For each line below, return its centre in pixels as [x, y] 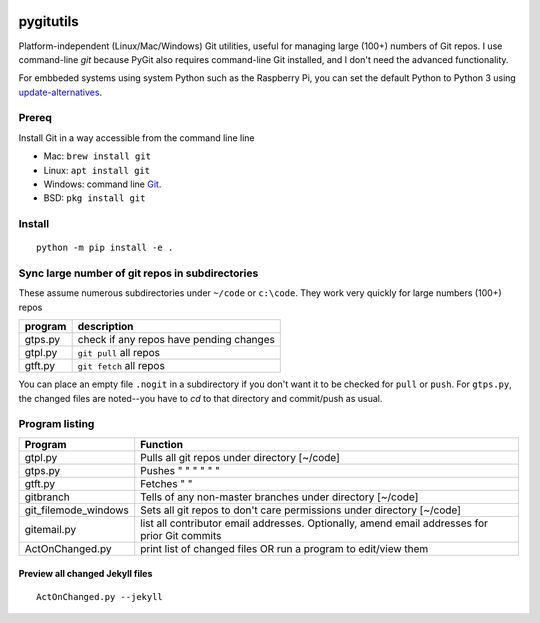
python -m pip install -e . [105, 248]
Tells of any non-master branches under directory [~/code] [279, 497]
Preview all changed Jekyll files [85, 574]
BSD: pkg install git [94, 198]
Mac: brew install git [97, 156]
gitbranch [47, 497]
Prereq [35, 118]
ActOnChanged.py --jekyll [100, 596]
